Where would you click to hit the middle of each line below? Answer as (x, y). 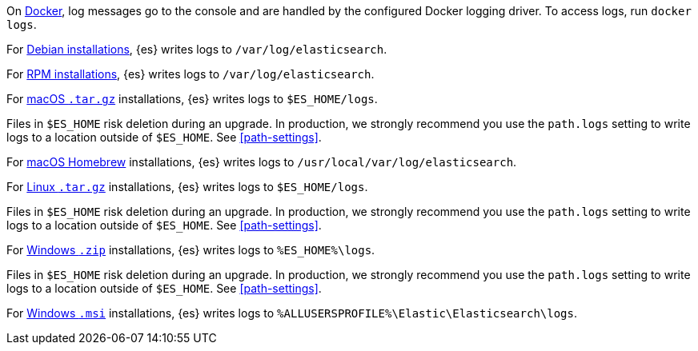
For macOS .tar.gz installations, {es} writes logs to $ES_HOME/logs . (192, 99)
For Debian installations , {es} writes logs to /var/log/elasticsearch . (197, 49)
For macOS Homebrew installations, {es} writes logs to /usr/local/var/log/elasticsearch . (262, 162)
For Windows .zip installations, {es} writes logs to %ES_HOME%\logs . (191, 250)
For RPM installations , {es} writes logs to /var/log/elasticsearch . (191, 74)
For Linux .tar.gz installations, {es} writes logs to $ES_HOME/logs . (187, 187)
